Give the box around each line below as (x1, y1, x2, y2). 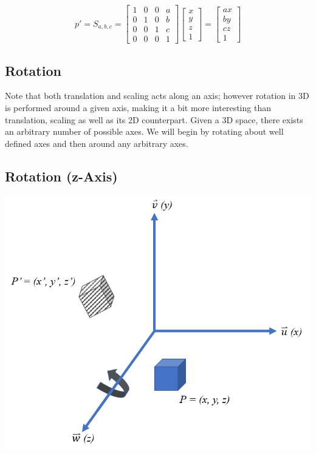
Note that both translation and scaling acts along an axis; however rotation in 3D (5, 89, 309, 102)
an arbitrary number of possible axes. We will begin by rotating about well (5, 125, 284, 138)
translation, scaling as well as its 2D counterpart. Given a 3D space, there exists (5, 113, 303, 126)
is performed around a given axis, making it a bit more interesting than (5, 101, 271, 113)
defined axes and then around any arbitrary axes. (5, 137, 188, 149)
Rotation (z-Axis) (5, 166, 118, 185)
